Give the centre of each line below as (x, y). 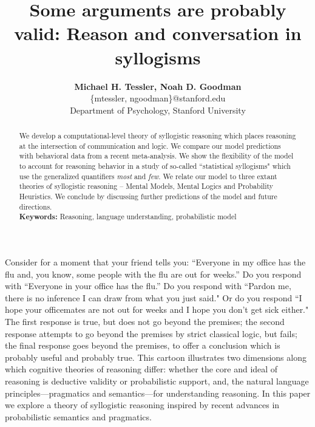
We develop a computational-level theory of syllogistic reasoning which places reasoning (157, 136)
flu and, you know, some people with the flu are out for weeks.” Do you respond (153, 274)
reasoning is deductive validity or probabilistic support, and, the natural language (157, 381)
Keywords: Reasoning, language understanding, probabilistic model (128, 217)
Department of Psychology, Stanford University (158, 110)
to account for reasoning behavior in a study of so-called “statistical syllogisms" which (155, 166)
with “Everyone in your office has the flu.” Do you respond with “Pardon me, (148, 286)
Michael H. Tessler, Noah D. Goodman (158, 86)
